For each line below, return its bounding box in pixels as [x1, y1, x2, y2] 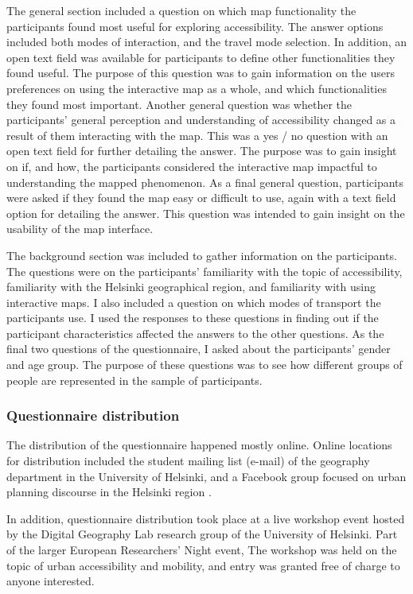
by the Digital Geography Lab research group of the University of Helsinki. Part [6, 526, 398, 542]
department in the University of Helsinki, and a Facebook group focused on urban [6, 468, 407, 484]
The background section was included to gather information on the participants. [6, 247, 397, 263]
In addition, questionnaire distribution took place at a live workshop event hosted [6, 510, 405, 526]
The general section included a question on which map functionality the [6, 2, 357, 18]
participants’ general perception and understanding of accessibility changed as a [6, 111, 396, 128]
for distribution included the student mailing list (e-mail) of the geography [6, 452, 370, 469]
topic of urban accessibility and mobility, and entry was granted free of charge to [6, 557, 400, 573]
